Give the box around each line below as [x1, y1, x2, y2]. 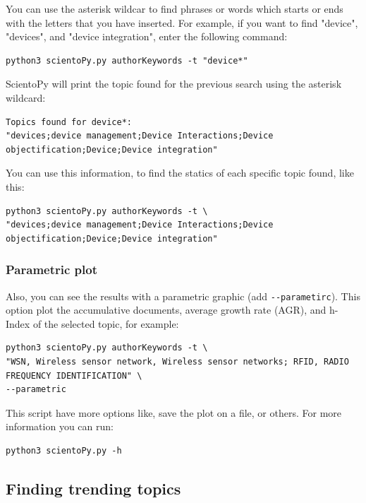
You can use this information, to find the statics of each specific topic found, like [6, 165, 354, 180]
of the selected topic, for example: [32, 316, 179, 331]
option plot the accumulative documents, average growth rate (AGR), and [6, 302, 327, 317]
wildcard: [6, 90, 46, 105]
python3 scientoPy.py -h [6, 445, 122, 456]
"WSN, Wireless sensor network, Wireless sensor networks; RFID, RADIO [6, 356, 349, 367]
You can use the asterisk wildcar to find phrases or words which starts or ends [6, 1, 343, 16]
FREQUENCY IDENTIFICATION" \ [6, 370, 142, 381]
